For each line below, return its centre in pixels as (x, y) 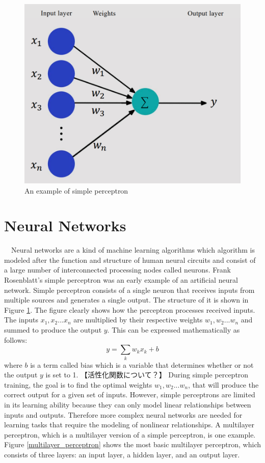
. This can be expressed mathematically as (174, 330)
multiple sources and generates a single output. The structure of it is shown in (126, 300)
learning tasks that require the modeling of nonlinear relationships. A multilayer (129, 425)
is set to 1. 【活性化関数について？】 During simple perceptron (147, 375)
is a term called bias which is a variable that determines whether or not (142, 364)
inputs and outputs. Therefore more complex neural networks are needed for (123, 414)
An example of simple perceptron (76, 190)
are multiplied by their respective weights (138, 320)
